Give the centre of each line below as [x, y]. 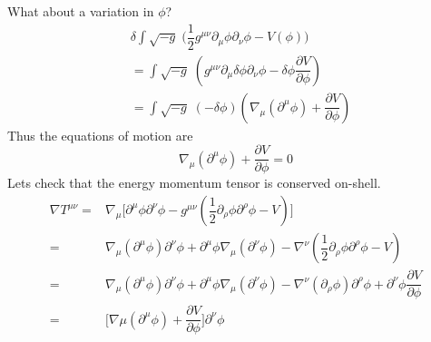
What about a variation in [81, 11]
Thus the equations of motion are [100, 135]
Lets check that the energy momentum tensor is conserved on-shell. [194, 183]
